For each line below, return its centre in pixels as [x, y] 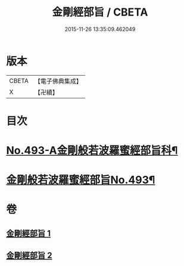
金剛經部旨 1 [29, 233]
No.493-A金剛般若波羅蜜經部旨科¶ [92, 151]
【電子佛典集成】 [58, 81]
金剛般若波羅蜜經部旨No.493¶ [81, 180]
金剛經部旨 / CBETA [100, 12]
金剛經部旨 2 [29, 256]
